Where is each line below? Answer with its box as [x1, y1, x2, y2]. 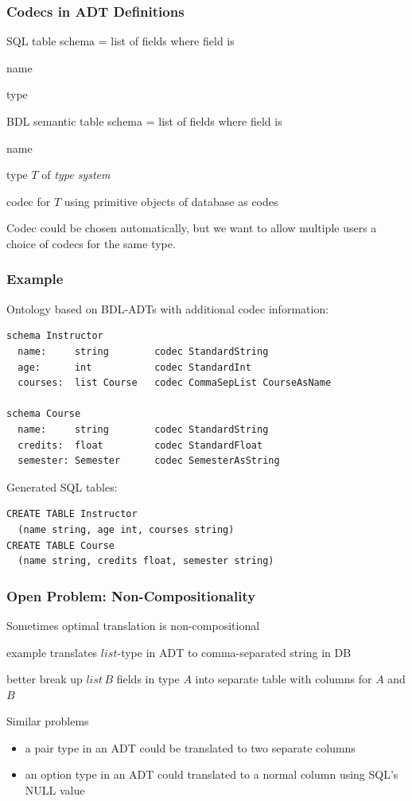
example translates [6, 644, 98, 660]
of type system [41, 166, 111, 183]
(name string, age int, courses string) [17, 523, 235, 535]
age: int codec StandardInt [17, 361, 251, 373]
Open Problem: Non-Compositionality [6, 585, 256, 605]
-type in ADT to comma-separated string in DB [117, 644, 352, 660]
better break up [6, 671, 83, 687]
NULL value [25, 782, 85, 799]
